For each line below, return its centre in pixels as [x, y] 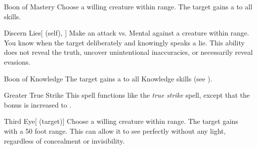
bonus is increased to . [38, 104]
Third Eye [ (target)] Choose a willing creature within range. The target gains [121, 121]
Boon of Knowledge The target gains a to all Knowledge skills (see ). [108, 78]
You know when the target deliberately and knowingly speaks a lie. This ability [124, 42]
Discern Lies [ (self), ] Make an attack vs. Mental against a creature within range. [127, 33]
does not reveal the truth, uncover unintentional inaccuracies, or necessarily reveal [128, 52]
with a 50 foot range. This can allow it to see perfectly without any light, [115, 130]
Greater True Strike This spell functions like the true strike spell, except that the [127, 95]
